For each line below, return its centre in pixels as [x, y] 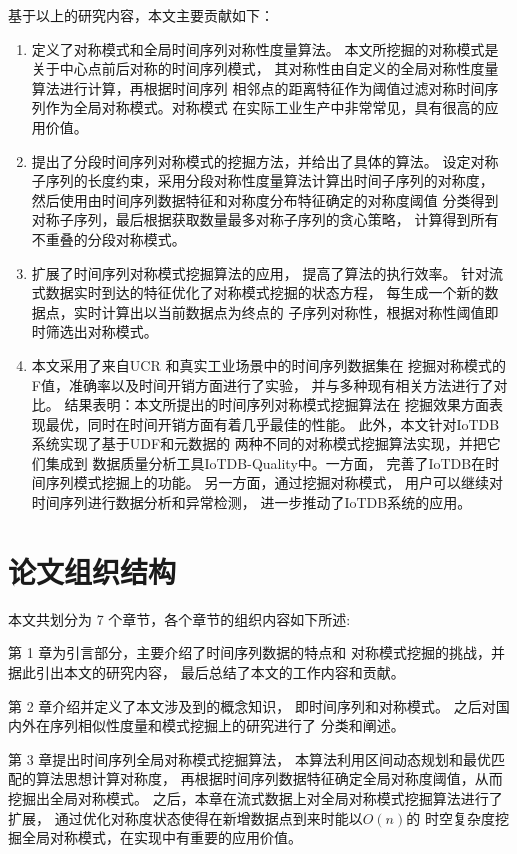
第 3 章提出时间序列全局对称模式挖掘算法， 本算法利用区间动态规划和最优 [249, 758]
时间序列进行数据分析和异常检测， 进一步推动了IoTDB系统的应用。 [251, 502]
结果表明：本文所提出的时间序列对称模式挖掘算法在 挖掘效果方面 [277, 404]
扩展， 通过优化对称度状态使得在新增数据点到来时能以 [185, 817]
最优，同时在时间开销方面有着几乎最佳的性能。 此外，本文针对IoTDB [272, 423]
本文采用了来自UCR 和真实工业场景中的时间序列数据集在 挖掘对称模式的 [269, 364]
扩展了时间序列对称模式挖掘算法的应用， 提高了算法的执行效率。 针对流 [267, 272]
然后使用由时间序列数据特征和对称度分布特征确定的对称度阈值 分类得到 [265, 199]
